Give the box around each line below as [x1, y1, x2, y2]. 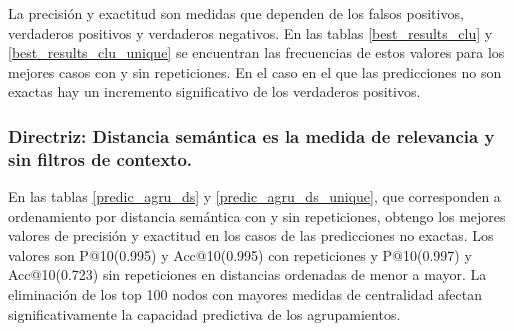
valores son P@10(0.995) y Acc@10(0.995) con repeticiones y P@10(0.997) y [8, 244, 472, 265]
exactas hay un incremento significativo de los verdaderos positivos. [8, 81, 421, 102]
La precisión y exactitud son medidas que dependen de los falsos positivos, [8, 3, 464, 23]
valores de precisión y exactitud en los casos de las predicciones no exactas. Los [8, 225, 494, 246]
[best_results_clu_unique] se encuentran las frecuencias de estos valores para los [8, 42, 505, 63]
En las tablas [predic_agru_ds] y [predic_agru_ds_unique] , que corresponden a [8, 186, 501, 207]
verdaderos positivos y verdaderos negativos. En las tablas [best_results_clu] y [8, 22, 493, 43]
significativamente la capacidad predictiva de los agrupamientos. [8, 303, 401, 324]
